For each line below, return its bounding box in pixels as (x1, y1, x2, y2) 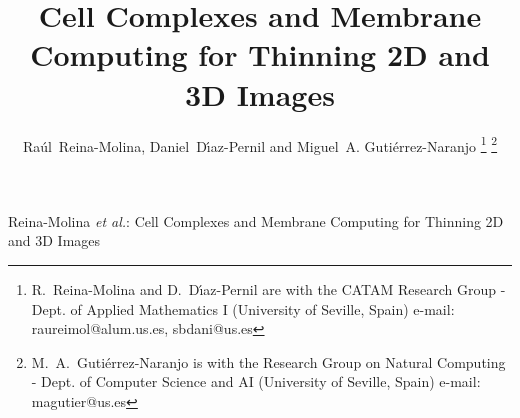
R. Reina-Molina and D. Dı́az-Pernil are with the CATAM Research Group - (31, 278, 506, 299)
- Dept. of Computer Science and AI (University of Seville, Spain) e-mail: (31, 371, 481, 392)
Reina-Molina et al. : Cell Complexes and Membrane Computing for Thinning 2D (8, 210, 504, 231)
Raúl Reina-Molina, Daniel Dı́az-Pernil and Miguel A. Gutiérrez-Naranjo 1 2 (22, 132, 498, 156)
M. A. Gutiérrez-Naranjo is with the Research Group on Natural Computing (31, 351, 506, 372)
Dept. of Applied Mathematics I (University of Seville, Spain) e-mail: (31, 298, 455, 319)
